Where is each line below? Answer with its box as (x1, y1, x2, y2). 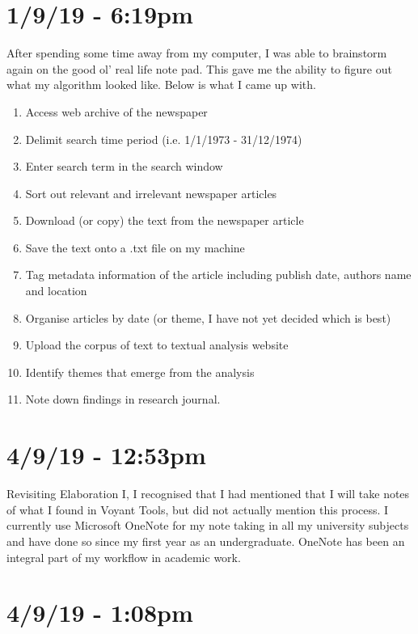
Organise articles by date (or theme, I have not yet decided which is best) (25, 309, 391, 326)
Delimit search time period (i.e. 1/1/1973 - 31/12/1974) (25, 130, 302, 147)
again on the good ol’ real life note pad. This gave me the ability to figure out (6, 60, 392, 77)
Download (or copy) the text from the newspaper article (25, 212, 304, 229)
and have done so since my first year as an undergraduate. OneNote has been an (6, 532, 405, 549)
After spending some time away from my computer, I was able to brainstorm (6, 44, 387, 61)
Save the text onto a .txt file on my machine (25, 239, 245, 256)
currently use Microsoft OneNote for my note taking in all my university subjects (6, 517, 409, 534)
